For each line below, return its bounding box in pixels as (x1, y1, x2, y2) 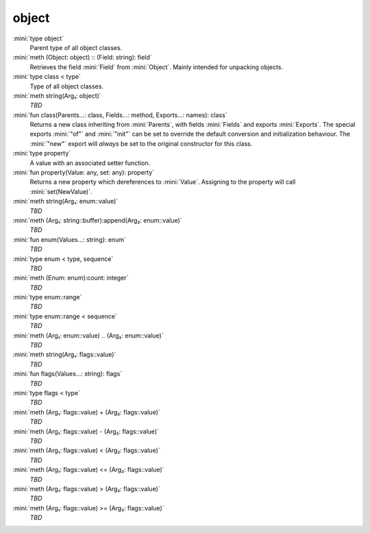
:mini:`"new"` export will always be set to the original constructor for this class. (29, 139, 253, 147)
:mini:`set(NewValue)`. (29, 187, 92, 195)
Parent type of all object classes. (29, 43, 123, 51)
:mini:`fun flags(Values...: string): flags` (12, 370, 123, 378)
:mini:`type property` (12, 149, 71, 158)
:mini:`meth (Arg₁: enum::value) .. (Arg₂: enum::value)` (12, 331, 164, 339)
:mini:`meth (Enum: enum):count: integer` (12, 274, 129, 282)
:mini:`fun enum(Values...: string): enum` (12, 235, 126, 243)
